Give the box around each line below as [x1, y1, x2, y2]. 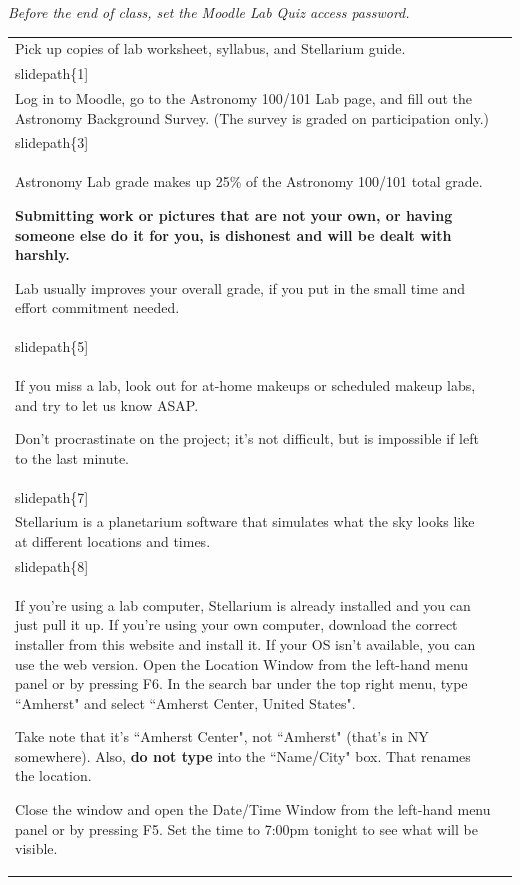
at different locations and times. [15, 531, 211, 552]
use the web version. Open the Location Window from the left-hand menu [15, 653, 469, 674]
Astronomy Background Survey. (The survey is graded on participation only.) [15, 107, 489, 128]
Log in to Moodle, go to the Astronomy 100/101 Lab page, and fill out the [15, 88, 473, 109]
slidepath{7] [15, 486, 89, 507]
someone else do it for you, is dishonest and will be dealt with [15, 224, 452, 245]
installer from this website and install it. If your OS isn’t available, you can [15, 633, 476, 654]
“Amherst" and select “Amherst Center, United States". [15, 692, 356, 713]
